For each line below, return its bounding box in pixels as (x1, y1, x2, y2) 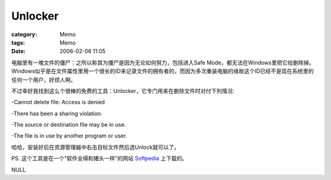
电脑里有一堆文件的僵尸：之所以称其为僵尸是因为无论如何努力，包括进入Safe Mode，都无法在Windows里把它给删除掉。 (11, 59, 315, 66)
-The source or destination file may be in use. (11, 121, 126, 129)
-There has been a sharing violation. (11, 110, 103, 117)
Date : (11, 48, 26, 55)
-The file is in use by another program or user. (11, 132, 127, 140)
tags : (11, 39, 25, 46)
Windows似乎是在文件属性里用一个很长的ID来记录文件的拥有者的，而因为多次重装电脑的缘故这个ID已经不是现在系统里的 (11, 67, 314, 75)
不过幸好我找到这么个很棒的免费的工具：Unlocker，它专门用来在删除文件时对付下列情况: (11, 87, 235, 94)
